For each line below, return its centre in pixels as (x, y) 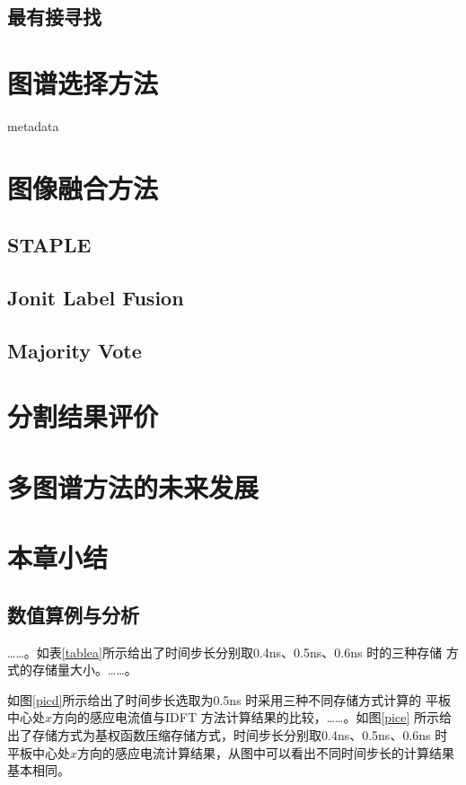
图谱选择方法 (83, 82)
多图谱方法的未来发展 (133, 486)
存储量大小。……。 (84, 670)
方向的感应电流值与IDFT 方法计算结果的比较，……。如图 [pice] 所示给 (252, 717)
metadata (33, 125)
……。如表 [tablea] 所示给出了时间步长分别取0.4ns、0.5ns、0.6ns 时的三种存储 (225, 652)
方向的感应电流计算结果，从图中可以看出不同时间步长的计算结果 (266, 752)
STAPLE (49, 245)
